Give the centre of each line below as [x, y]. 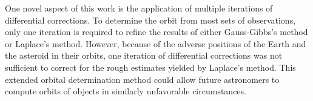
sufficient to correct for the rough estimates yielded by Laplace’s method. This [150, 67]
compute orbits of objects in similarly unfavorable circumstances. [126, 91]
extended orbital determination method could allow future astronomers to [142, 79]
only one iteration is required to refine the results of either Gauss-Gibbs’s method [156, 32]
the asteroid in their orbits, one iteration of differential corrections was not [144, 55]
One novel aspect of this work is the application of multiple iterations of [139, 8]
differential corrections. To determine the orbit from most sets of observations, [150, 20]
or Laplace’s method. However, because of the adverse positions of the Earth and [156, 43]
